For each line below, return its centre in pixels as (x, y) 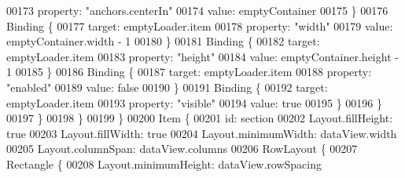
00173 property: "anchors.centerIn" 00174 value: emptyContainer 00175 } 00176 (197, 10)
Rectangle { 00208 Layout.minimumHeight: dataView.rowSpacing (164, 163)
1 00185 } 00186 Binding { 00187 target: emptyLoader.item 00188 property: (189, 72)
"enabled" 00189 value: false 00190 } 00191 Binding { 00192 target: (167, 87)
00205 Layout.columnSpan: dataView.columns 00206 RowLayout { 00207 (182, 149)
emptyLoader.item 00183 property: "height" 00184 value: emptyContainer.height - (202, 56)
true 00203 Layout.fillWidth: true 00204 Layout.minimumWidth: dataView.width (202, 133)
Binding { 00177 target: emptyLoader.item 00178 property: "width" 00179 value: (200, 25)
